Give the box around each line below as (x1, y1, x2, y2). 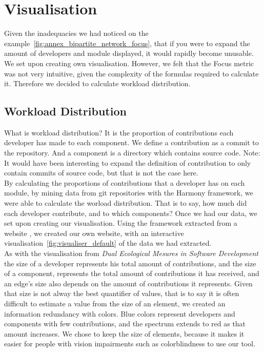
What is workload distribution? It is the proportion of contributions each (4, 127, 234, 138)
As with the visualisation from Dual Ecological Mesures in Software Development (4, 248, 258, 259)
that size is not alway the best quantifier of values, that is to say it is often (4, 288, 239, 299)
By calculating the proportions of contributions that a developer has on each (4, 177, 245, 188)
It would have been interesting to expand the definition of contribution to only (4, 157, 251, 168)
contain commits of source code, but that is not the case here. (4, 167, 198, 178)
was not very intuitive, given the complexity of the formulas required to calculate (4, 68, 259, 79)
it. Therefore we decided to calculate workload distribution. (4, 78, 191, 89)
